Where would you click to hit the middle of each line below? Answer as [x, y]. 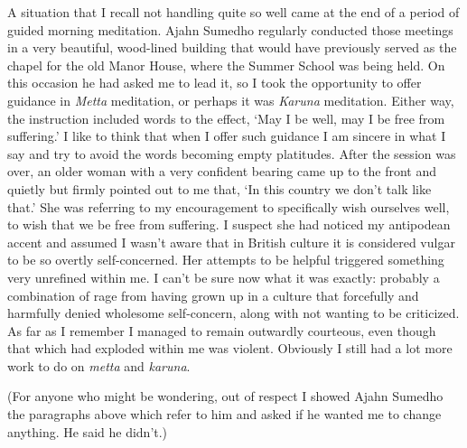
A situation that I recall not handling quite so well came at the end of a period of [233, 12]
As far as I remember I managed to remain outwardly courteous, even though [222, 330]
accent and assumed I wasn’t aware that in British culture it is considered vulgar [231, 242]
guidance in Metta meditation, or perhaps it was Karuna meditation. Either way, [231, 100]
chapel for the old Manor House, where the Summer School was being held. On [226, 65]
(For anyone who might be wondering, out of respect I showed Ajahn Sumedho [225, 396]
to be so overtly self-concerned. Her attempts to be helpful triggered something [226, 260]
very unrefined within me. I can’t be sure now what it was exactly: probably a [224, 277]
